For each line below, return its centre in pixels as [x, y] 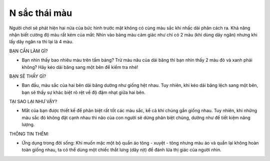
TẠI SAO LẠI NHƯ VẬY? [33, 102]
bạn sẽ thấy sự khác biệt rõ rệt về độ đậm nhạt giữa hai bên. [84, 92]
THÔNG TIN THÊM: [29, 134]
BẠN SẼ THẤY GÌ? [28, 76]
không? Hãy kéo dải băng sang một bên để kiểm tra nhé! [80, 67]
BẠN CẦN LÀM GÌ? [28, 51]
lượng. [28, 125]
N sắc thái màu [41, 13]
